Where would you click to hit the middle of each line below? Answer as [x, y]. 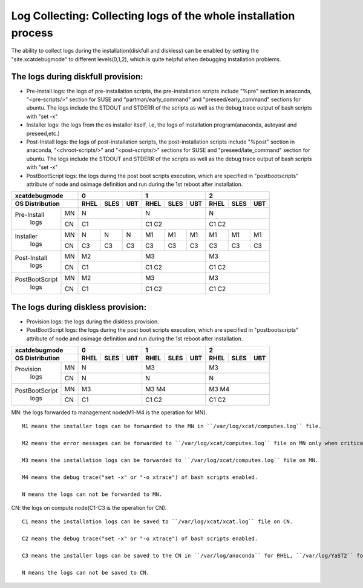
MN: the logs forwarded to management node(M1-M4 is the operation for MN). [109, 412]
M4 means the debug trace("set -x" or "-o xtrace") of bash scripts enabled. [140, 477]
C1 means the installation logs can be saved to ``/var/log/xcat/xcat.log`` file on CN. [158, 522]
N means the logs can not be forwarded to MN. [92, 494]
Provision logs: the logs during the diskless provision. [93, 322]
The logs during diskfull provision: [77, 77]
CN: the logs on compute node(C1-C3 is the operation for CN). [89, 507]
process [32, 33]
